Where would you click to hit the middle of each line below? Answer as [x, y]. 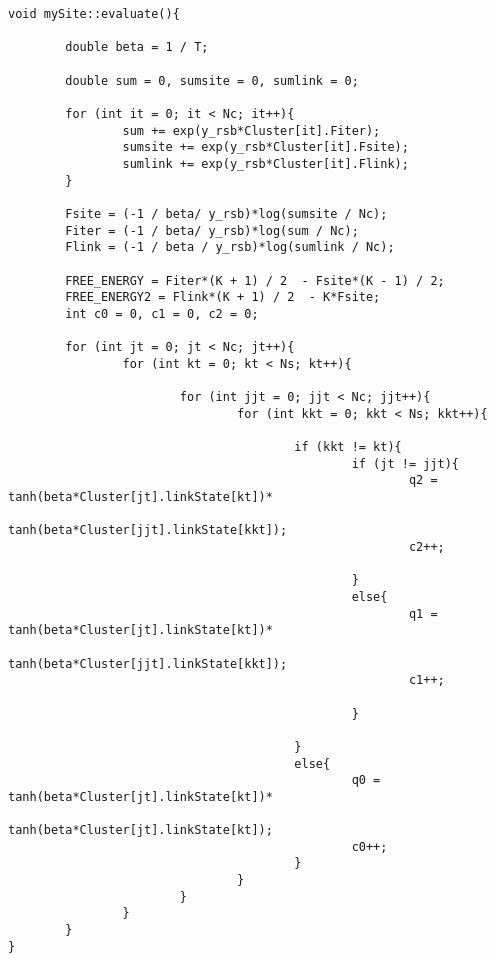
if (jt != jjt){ [405, 463]
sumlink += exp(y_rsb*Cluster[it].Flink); [265, 163]
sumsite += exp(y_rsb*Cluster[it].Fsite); [265, 147]
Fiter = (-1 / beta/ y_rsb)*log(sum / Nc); [212, 230]
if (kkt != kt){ [348, 447]
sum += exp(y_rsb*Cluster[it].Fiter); [251, 130]
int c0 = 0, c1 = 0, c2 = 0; [162, 313]
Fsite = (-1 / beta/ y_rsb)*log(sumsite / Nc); [226, 213]
